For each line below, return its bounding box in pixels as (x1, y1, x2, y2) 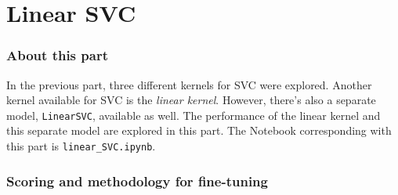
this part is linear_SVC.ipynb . (6, 138, 156, 154)
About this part (6, 45, 108, 65)
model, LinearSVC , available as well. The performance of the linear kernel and (6, 107, 381, 123)
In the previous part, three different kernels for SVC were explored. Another (6, 76, 372, 92)
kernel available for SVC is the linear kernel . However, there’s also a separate (6, 92, 376, 108)
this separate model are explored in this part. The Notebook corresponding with (6, 122, 392, 139)
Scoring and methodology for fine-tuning (6, 171, 268, 190)
